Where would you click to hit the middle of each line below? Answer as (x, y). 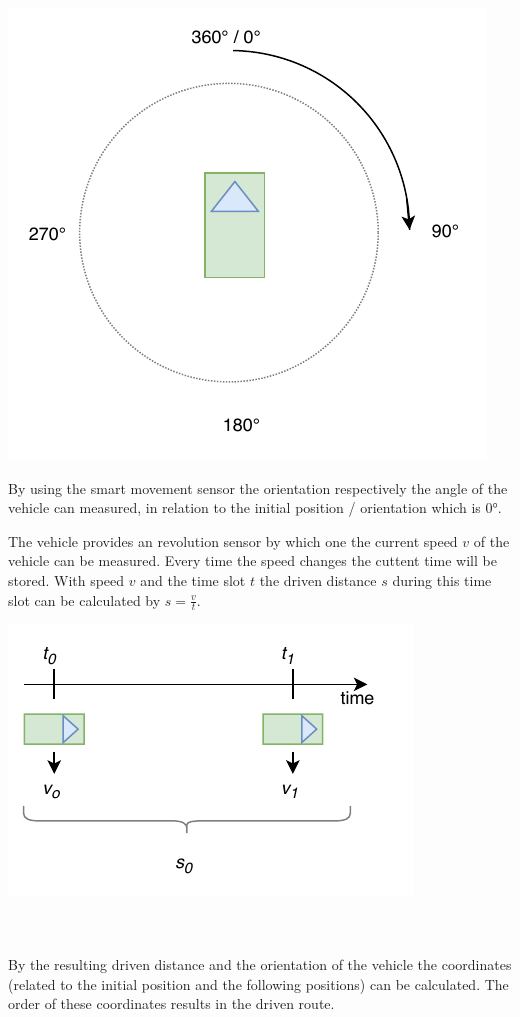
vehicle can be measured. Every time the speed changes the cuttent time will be (252, 560)
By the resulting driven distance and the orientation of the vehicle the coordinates (260, 964)
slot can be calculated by (84, 599)
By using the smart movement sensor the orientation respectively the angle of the (258, 487)
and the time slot (193, 579)
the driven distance (318, 579)
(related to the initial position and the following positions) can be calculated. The (258, 983)
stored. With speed (66, 579)
